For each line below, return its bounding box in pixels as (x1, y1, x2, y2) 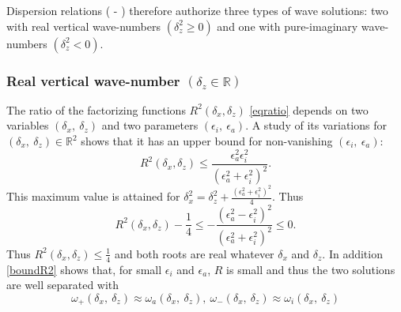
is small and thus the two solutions (226, 261, 395, 277)
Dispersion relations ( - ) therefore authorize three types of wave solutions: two (6, 2, 388, 18)
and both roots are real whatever (114, 245, 274, 261)
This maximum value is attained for (6, 188, 180, 205)
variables (6, 117, 49, 133)
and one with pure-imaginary (217, 17, 358, 34)
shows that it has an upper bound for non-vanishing (81, 133, 333, 148)
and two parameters (101, 117, 199, 133)
